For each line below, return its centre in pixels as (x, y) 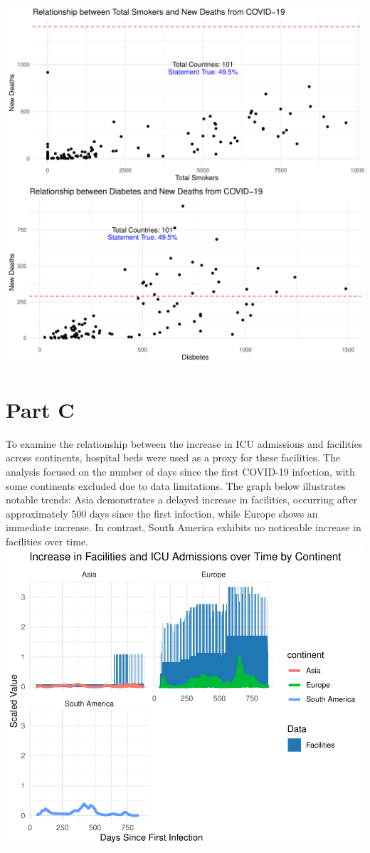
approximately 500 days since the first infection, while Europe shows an (162, 513)
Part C (40, 409)
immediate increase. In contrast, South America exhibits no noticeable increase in (184, 527)
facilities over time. (47, 541)
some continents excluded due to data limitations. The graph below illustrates (176, 485)
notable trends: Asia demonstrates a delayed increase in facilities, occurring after (182, 499)
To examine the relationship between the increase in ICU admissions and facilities (184, 443)
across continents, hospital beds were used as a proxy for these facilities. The (173, 457)
